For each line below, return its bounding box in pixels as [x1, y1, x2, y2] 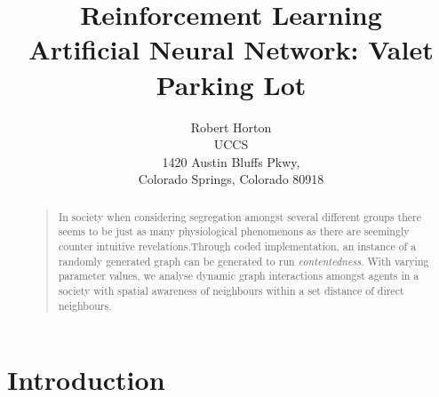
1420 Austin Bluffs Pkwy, [162, 152, 300, 171]
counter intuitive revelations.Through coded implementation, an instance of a [58, 238, 417, 253]
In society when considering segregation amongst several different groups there [58, 209, 422, 224]
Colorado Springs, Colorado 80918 [138, 170, 324, 188]
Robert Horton [190, 117, 272, 136]
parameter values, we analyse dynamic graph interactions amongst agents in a [58, 268, 419, 283]
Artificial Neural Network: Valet [28, 31, 434, 67]
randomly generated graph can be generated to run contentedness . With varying [58, 253, 429, 268]
